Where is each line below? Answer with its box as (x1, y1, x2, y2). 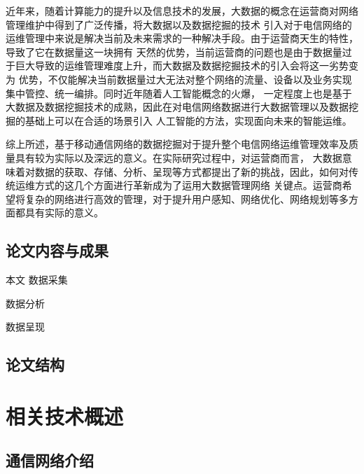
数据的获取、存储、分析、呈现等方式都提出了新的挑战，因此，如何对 (34, 164, 349, 179)
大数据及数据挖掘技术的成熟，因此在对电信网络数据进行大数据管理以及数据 (6, 99, 349, 114)
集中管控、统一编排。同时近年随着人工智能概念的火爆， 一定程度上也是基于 (6, 85, 352, 100)
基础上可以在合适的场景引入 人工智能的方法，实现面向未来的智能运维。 (24, 113, 352, 127)
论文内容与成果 (6, 239, 108, 261)
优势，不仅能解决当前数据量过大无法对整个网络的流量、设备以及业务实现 (18, 71, 352, 86)
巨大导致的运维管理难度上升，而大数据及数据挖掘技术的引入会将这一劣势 (15, 58, 349, 73)
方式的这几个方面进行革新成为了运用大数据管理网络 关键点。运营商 (34, 178, 342, 193)
